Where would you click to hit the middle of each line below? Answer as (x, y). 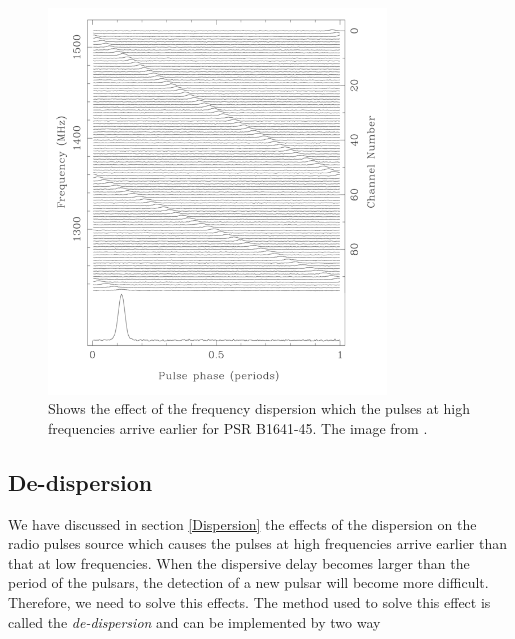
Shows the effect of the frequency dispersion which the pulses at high (259, 408)
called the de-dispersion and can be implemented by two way (194, 621)
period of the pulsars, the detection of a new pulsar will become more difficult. (248, 582)
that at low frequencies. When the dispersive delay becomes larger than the (239, 562)
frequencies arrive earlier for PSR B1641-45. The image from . (238, 427)
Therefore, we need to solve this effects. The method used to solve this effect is (249, 602)
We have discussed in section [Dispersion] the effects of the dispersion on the (242, 523)
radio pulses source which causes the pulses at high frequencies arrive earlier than (258, 543)
